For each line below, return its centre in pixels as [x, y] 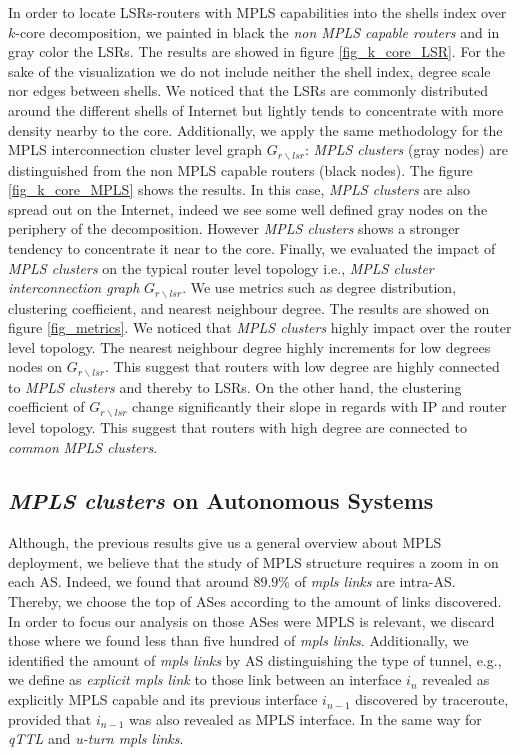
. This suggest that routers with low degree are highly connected [302, 366]
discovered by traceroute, [432, 699]
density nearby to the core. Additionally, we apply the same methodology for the [255, 129]
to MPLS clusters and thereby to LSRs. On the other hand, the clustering [235, 386]
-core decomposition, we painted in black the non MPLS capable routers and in [257, 31]
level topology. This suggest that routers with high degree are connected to [237, 426]
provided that [50, 718]
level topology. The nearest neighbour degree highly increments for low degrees [249, 346]
